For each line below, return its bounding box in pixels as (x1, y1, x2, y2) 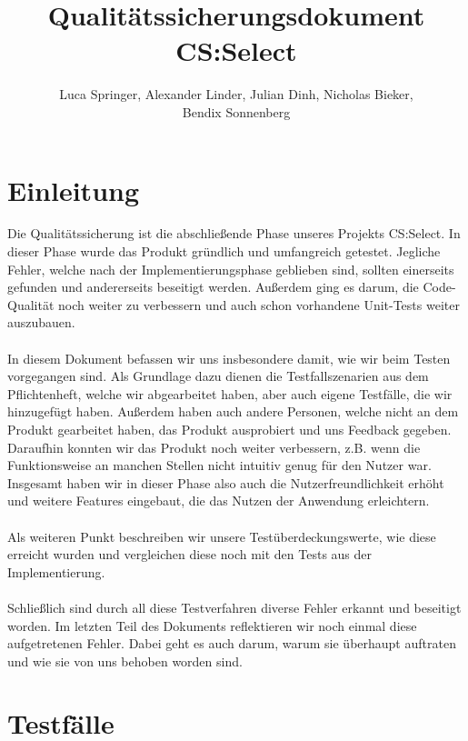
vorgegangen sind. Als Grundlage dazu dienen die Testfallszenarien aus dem (7, 366, 429, 386)
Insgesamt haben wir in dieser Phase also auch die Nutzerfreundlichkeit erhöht (7, 473, 444, 492)
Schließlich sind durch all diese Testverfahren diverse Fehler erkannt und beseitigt (7, 597, 462, 616)
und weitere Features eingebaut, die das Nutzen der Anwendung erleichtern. (7, 491, 430, 510)
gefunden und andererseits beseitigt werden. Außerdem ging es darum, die (7, 277, 419, 296)
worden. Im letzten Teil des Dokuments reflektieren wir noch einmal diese (7, 616, 417, 635)
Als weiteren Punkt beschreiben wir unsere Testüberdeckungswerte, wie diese (7, 526, 436, 546)
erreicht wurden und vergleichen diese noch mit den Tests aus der (7, 545, 373, 564)
